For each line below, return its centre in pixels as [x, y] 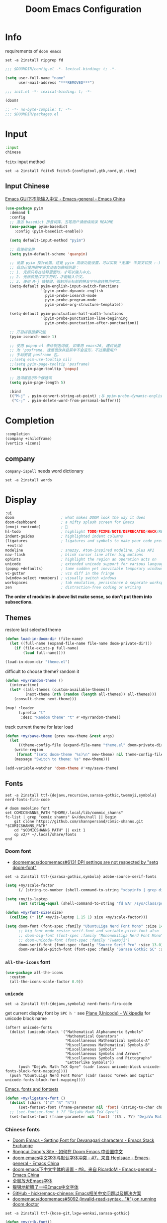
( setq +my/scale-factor [30, 885]
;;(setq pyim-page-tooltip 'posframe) [50, 364]
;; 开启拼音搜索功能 [28, 332]
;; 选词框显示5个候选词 [31, 378]
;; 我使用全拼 [22, 249]
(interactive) [24, 685]
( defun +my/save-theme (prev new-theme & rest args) [60, 736]
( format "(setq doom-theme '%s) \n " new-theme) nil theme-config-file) [91, 755]
